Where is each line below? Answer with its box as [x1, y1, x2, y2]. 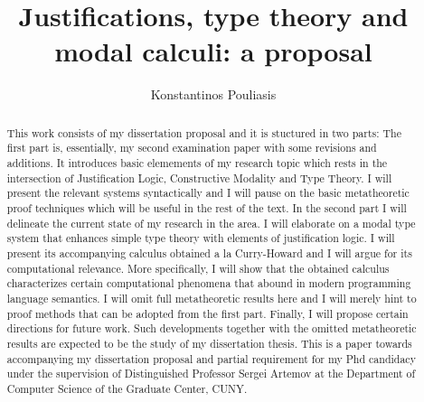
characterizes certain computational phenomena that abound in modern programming [6, 276, 411, 291]
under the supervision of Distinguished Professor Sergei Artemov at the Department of [6, 366, 416, 381]
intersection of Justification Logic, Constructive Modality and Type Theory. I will [6, 170, 392, 185]
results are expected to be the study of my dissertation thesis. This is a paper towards [6, 335, 412, 351]
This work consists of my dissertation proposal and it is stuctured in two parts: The [6, 125, 401, 140]
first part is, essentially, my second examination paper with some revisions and [6, 140, 377, 155]
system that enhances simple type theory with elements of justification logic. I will [6, 230, 395, 246]
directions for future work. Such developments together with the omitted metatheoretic [6, 321, 417, 336]
